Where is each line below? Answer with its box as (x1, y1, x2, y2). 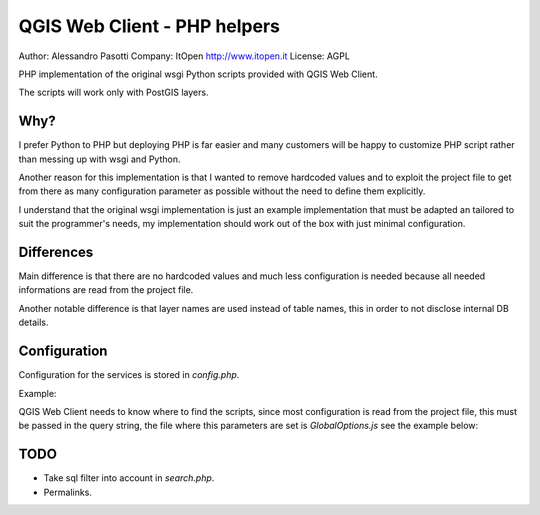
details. (18, 316, 49, 329)
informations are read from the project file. (18, 284, 194, 296)
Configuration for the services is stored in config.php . (18, 369, 240, 381)
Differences (18, 244, 94, 260)
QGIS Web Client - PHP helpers (18, 15, 280, 37)
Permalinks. (43, 486, 92, 498)
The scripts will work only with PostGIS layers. (18, 86, 209, 99)
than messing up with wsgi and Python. (18, 153, 181, 165)
